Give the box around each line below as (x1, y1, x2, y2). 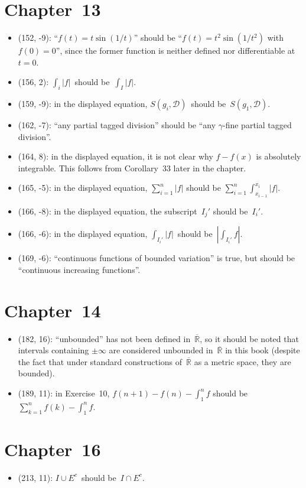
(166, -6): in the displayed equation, (18, 227, 148, 240)
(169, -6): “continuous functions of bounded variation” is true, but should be (18, 252, 295, 264)
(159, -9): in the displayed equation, (18, 97, 148, 110)
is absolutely (256, 150, 301, 162)
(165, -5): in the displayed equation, (18, 181, 148, 194)
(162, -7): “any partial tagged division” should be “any (18, 119, 216, 131)
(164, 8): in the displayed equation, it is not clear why (18, 150, 213, 162)
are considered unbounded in (109, 344, 213, 356)
